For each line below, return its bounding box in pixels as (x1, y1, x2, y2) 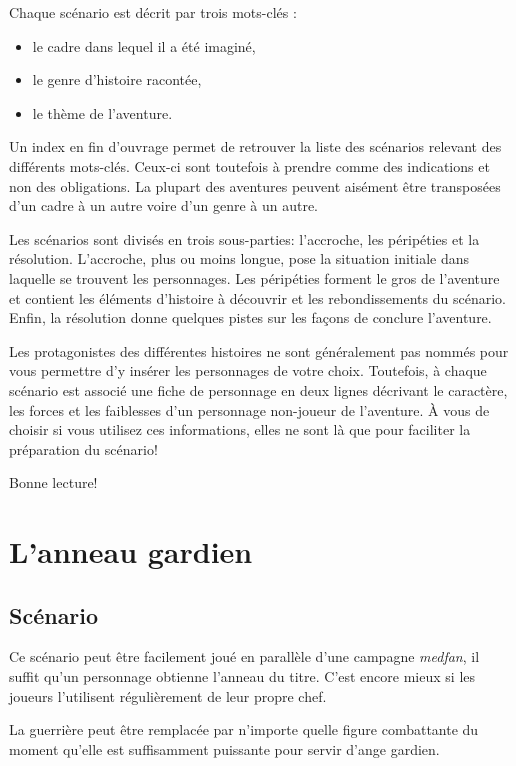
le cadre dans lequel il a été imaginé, (32, 35, 256, 56)
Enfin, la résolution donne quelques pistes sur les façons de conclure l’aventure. (9, 307, 492, 328)
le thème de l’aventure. (32, 102, 173, 123)
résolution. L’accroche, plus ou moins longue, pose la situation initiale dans (9, 248, 470, 269)
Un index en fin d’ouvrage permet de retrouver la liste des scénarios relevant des (9, 136, 502, 157)
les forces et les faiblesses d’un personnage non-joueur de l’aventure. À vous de (9, 399, 490, 420)
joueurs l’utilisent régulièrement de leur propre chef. (9, 685, 327, 706)
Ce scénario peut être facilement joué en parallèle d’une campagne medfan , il (9, 646, 480, 667)
